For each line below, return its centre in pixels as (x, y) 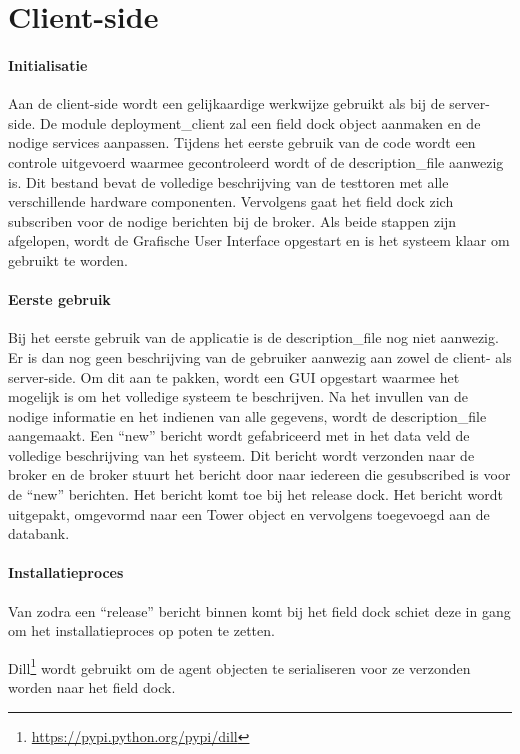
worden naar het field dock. (92, 687)
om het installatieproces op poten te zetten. (141, 630)
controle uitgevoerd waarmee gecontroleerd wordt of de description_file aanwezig (256, 161)
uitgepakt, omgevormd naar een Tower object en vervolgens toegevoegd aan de (249, 513)
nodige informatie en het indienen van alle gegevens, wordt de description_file (247, 415)
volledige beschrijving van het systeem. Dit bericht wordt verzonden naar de (241, 454)
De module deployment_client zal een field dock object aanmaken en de (260, 122)
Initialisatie (48, 64)
